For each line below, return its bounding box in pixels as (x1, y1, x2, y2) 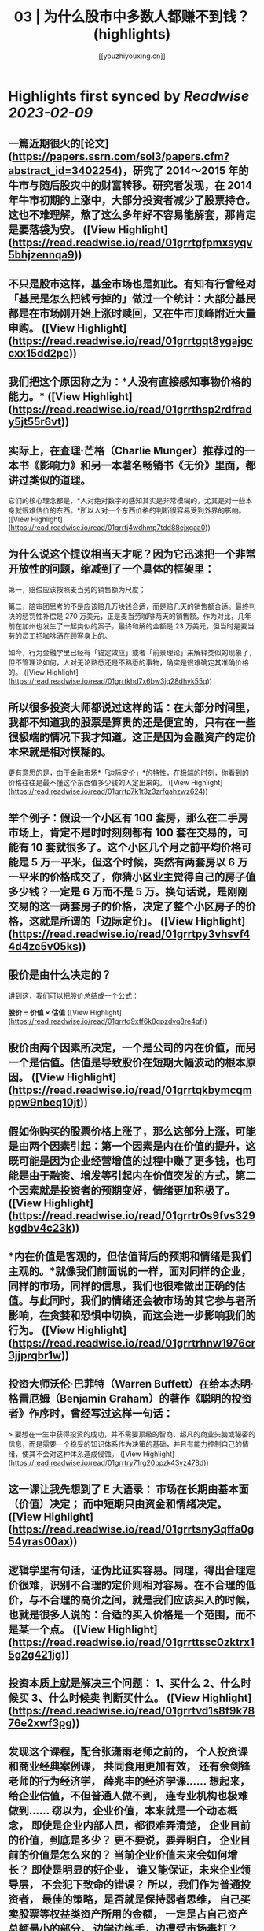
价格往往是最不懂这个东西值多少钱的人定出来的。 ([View (8, 777, 190, 787)
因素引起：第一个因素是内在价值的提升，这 (49, 1140, 256, 1153)
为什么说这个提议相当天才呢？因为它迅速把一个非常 (8, 547, 256, 561)
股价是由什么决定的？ (8, 969, 112, 982)
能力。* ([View (8, 390, 81, 403)
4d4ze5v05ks (8, 940, 79, 953)
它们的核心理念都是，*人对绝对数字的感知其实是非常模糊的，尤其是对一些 (8, 495, 246, 505)
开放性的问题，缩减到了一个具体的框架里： (8, 562, 214, 576)
